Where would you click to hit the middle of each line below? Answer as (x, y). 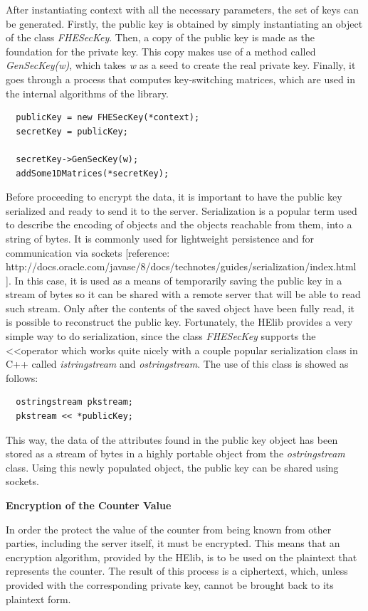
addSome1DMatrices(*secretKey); (93, 173)
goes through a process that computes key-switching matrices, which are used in (181, 79)
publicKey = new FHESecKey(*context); (108, 118)
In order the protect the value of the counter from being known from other (169, 529)
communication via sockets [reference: (88, 252)
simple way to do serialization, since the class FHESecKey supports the (161, 336)
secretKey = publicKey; (72, 131)
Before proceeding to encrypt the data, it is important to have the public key (174, 197)
